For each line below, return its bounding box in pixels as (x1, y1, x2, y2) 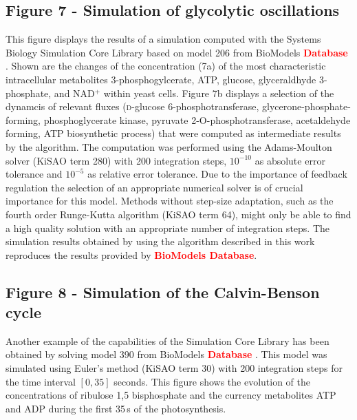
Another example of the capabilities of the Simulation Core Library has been (6, 333, 329, 348)
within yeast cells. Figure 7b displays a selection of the (103, 85, 334, 100)
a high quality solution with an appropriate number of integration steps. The (6, 220, 330, 235)
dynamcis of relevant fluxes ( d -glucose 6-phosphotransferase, (6, 99, 259, 114)
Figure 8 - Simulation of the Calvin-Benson (6, 281, 320, 302)
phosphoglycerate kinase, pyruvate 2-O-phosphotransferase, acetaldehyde (43, 112, 351, 127)
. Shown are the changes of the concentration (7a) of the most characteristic (6, 59, 326, 73)
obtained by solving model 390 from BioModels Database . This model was (6, 347, 327, 361)
